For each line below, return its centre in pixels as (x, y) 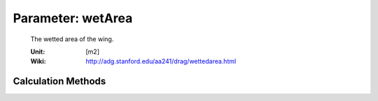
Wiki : (38, 61)
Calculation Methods (59, 81)
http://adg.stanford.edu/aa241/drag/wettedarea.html (161, 61)
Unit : (38, 52)
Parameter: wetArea (73, 18)
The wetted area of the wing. (72, 39)
